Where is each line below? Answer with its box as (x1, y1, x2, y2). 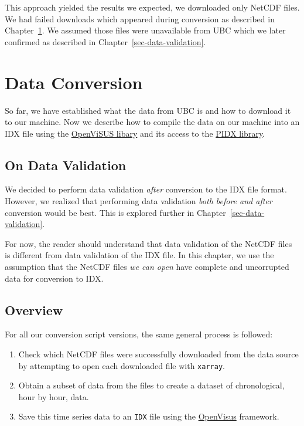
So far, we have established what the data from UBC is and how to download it (5, 104, 291, 116)
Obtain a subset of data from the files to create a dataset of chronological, (18, 379, 285, 391)
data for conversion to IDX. (5, 272, 104, 284)
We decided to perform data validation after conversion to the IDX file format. (5, 183, 287, 195)
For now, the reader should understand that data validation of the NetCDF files (5, 237, 292, 249)
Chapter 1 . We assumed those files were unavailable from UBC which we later (5, 24, 286, 36)
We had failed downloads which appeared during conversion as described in (5, 12, 275, 25)
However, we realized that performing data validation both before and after (5, 195, 272, 207)
